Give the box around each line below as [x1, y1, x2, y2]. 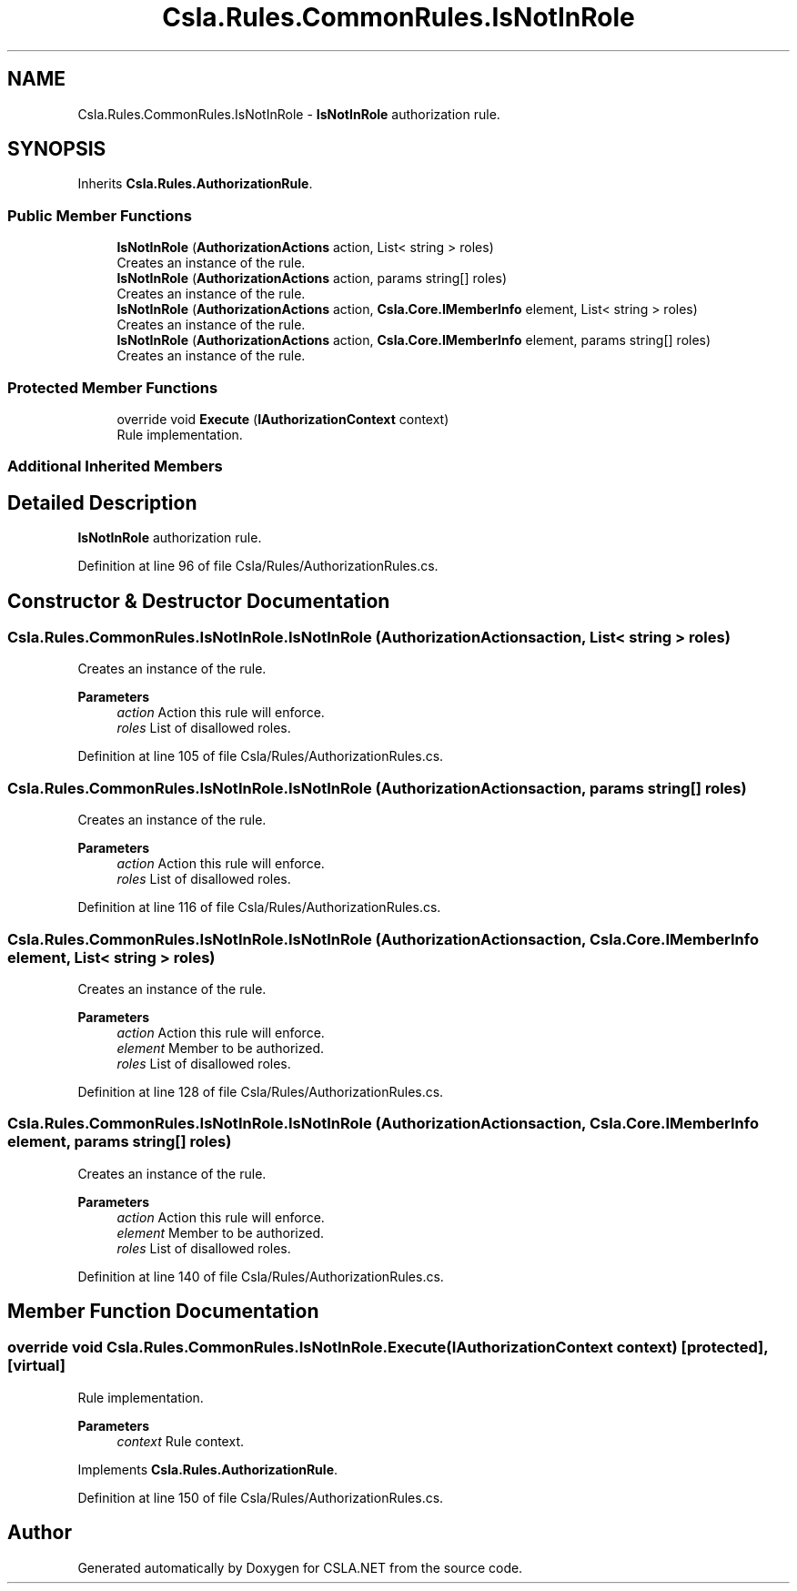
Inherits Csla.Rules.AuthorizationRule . [77, 176, 313, 192]
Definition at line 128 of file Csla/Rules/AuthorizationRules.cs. [77, 1083, 444, 1100]
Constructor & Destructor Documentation [7, 589, 390, 613]
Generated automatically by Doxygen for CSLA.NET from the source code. [77, 1559, 523, 1576]
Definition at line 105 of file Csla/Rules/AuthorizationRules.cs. [77, 748, 444, 765]
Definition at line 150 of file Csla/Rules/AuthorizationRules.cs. [77, 1489, 444, 1505]
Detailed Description [7, 491, 197, 514]
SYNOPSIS [7, 137, 106, 161]
